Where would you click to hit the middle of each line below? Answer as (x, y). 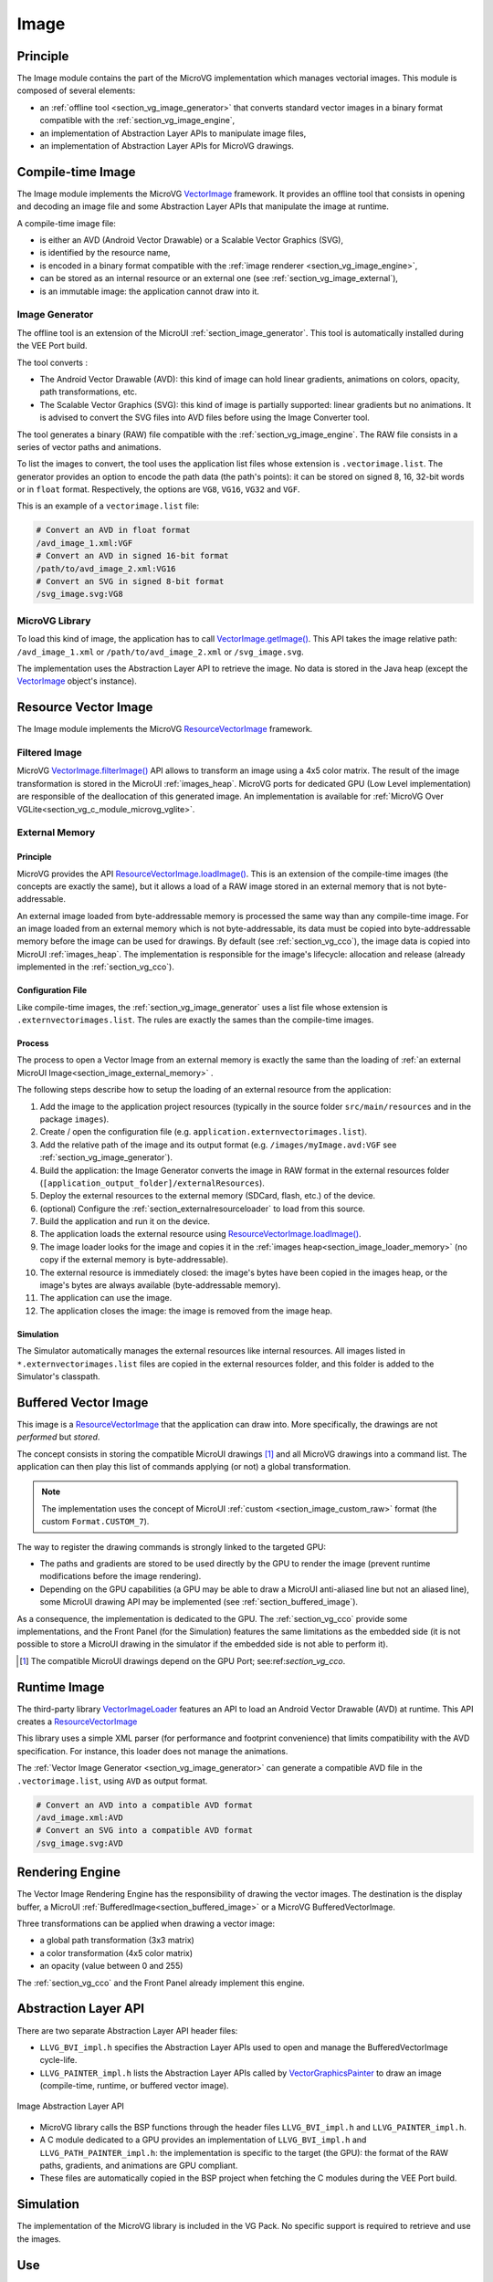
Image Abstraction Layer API (71, 2106)
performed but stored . (58, 1437)
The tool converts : (52, 362)
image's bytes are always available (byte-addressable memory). (160, 1285)
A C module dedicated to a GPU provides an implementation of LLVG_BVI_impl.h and (203, 2140)
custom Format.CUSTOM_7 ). (95, 1522)
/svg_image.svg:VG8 (79, 594)
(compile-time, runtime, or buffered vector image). (134, 2086)
